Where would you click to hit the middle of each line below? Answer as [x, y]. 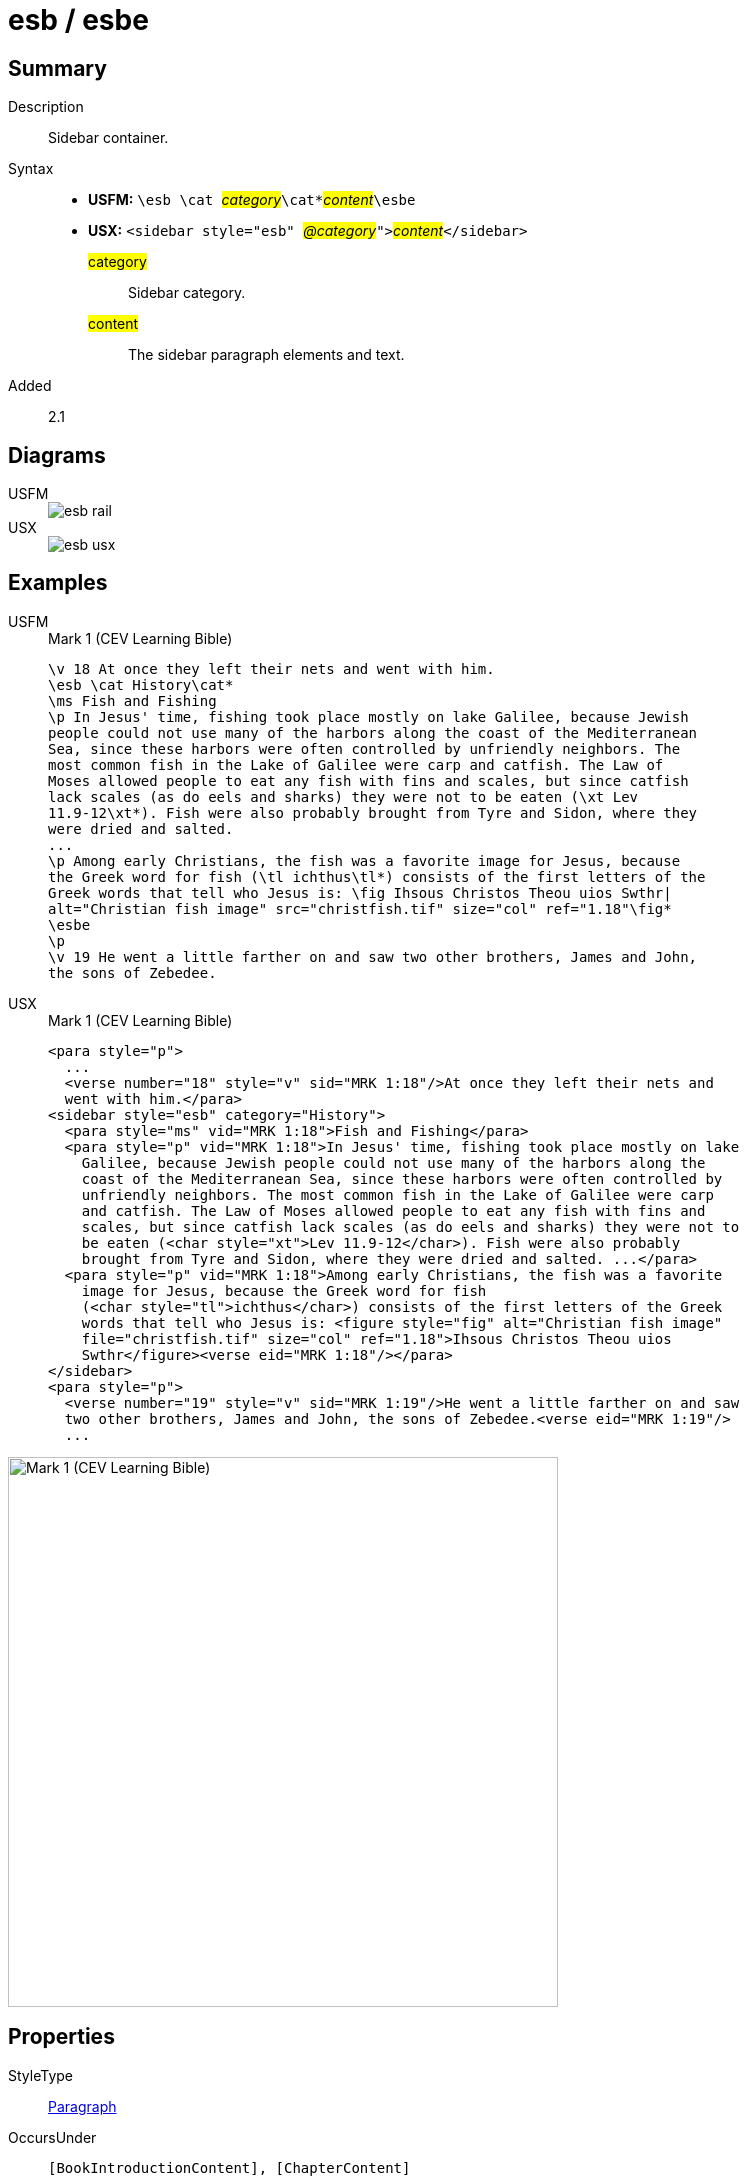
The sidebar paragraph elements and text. [266, 355]
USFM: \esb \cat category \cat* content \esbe [252, 200]
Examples [58, 583]
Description [46, 107]
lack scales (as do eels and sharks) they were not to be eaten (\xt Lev [343, 796]
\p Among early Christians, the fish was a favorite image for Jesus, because [364, 860]
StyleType [40, 2075]
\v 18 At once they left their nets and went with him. [271, 668]
